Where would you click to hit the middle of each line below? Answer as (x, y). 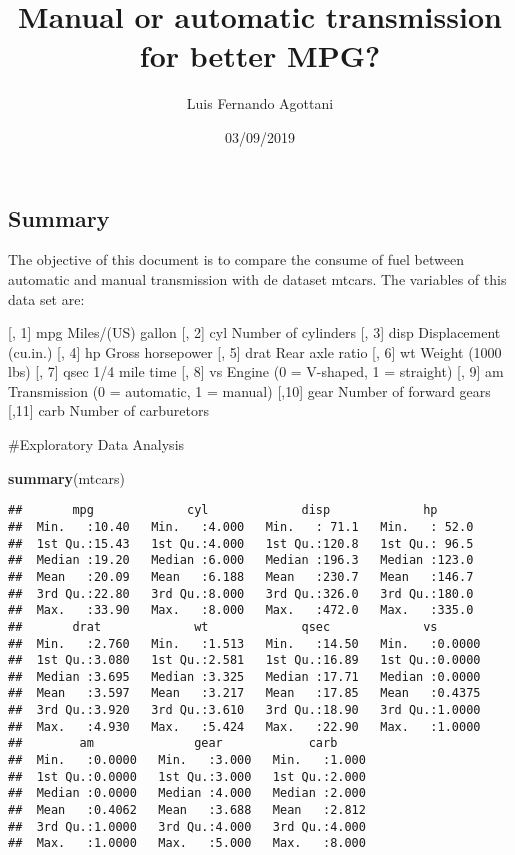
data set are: (46, 298)
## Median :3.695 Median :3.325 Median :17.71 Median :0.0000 (244, 676)
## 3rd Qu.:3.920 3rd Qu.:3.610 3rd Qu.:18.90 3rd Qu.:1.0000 (244, 710)
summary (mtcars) (66, 477)
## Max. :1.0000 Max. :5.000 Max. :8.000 (187, 843)
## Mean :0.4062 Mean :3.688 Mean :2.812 (187, 810)
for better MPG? (260, 55)
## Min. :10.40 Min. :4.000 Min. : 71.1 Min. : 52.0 (241, 526)
